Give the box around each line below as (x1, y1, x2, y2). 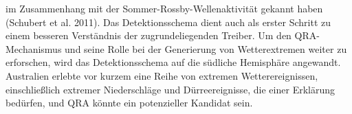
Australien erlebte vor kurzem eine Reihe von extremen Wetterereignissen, (5, 68, 318, 82)
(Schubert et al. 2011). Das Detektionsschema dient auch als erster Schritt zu (5, 14, 331, 29)
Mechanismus (5, 41, 62, 56)
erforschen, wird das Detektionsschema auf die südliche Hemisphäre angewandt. (5, 55, 341, 69)
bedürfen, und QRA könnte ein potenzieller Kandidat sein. (5, 95, 253, 110)
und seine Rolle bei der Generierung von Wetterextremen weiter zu (65, 41, 347, 56)
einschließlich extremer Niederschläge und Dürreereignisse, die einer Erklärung (5, 82, 335, 96)
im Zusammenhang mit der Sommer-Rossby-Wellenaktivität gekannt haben (5, 1, 323, 15)
